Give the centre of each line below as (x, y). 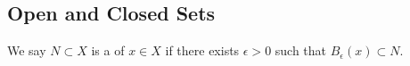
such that (301, 50)
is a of (108, 50)
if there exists (202, 50)
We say (27, 50)
